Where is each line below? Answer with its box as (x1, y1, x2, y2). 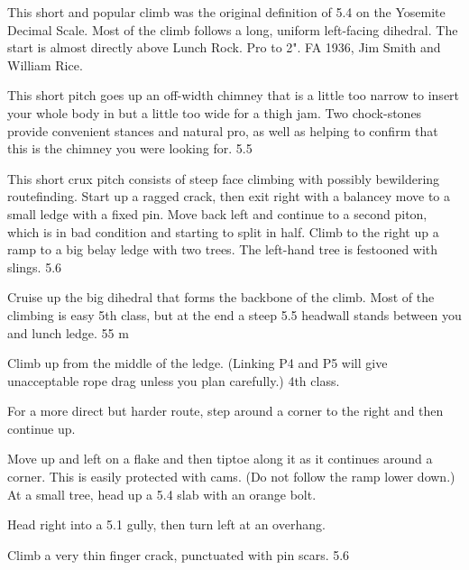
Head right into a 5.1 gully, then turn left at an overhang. (7, 515, 326, 534)
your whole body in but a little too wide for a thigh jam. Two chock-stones (7, 103, 422, 122)
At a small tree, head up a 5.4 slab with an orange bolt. (7, 484, 317, 503)
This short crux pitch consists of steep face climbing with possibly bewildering (7, 169, 440, 188)
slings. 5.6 (7, 257, 62, 276)
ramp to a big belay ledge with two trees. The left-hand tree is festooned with (7, 240, 438, 259)
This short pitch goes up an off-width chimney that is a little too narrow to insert (7, 86, 460, 105)
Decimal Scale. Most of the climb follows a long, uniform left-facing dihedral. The (7, 20, 458, 39)
